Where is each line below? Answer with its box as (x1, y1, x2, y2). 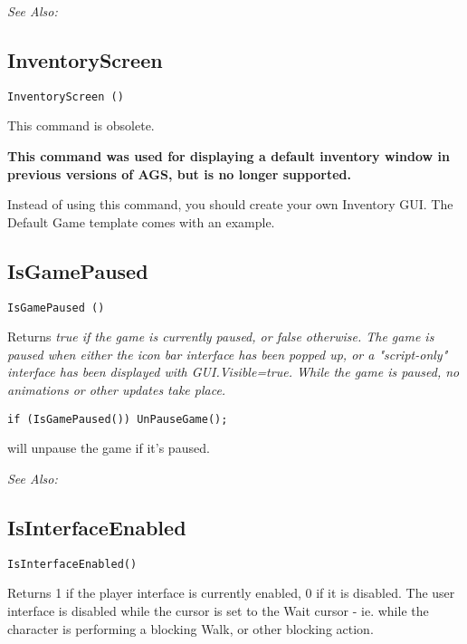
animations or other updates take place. (7, 380, 226, 399)
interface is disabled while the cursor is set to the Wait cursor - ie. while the (7, 601, 429, 620)
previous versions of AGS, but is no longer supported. (7, 164, 352, 183)
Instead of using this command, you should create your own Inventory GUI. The (7, 195, 453, 214)
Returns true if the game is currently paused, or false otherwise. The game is (7, 327, 434, 346)
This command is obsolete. (7, 116, 155, 135)
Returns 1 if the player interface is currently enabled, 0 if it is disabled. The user (7, 583, 455, 602)
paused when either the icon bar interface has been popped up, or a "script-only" (7, 344, 448, 363)
